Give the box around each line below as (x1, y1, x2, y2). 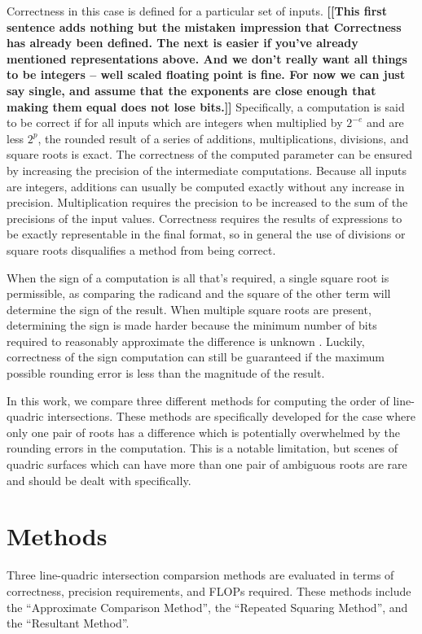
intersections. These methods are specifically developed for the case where (47, 408, 415, 425)
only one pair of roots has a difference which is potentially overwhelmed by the (7, 423, 400, 440)
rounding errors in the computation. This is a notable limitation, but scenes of (7, 439, 398, 457)
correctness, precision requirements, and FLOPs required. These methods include (7, 582, 411, 599)
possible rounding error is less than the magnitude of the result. (7, 365, 325, 382)
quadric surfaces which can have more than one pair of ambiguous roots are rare (7, 456, 407, 473)
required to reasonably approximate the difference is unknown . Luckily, (7, 332, 365, 349)
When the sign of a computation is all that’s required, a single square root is (7, 269, 389, 286)
